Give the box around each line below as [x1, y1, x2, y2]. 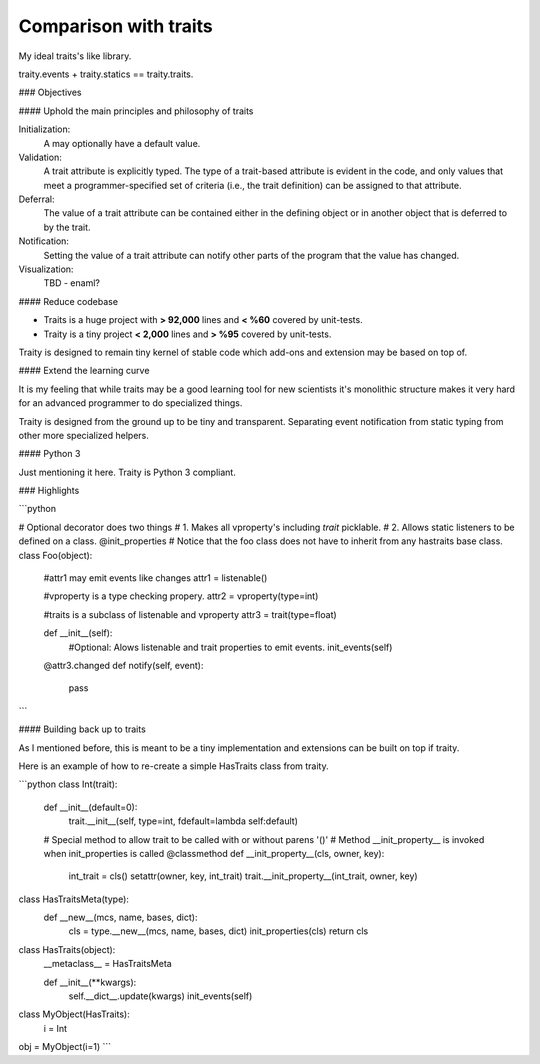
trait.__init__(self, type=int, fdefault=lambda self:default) [68, 815, 299, 827]
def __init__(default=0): [43, 801, 138, 813]
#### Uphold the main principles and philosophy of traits [18, 105, 254, 117]
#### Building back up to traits [18, 723, 147, 735]
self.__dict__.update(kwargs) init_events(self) [68, 990, 253, 1002]
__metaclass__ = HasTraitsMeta [43, 958, 172, 970]
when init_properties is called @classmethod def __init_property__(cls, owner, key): [43, 847, 385, 859]
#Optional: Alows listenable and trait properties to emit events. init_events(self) [68, 641, 393, 653]
